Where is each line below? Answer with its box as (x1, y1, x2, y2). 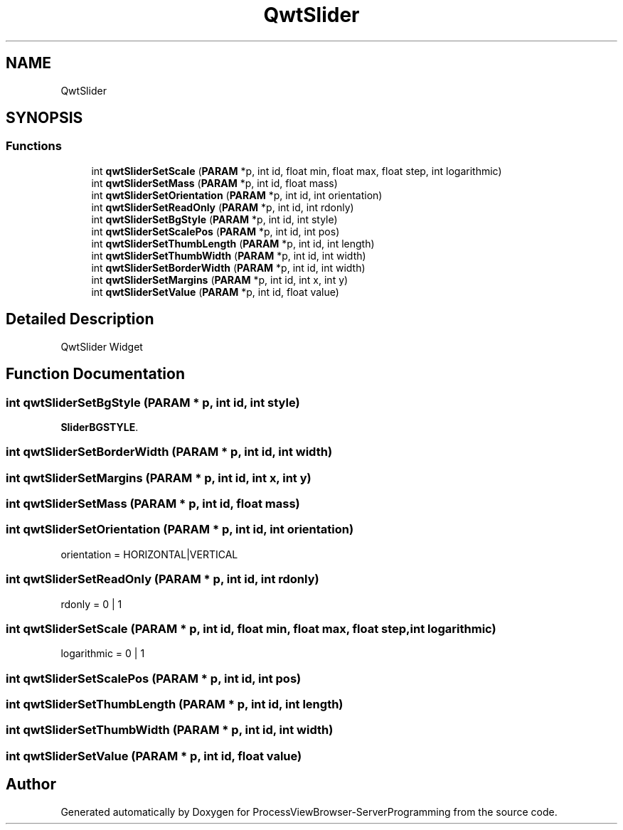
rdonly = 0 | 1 (60, 597, 122, 610)
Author (6, 775, 56, 794)
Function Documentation (6, 365, 185, 383)
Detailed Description (6, 310, 154, 329)
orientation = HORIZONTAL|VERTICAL (60, 548, 238, 560)
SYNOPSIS (6, 109, 83, 127)
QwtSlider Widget (60, 340, 143, 353)
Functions (6, 139, 62, 154)
